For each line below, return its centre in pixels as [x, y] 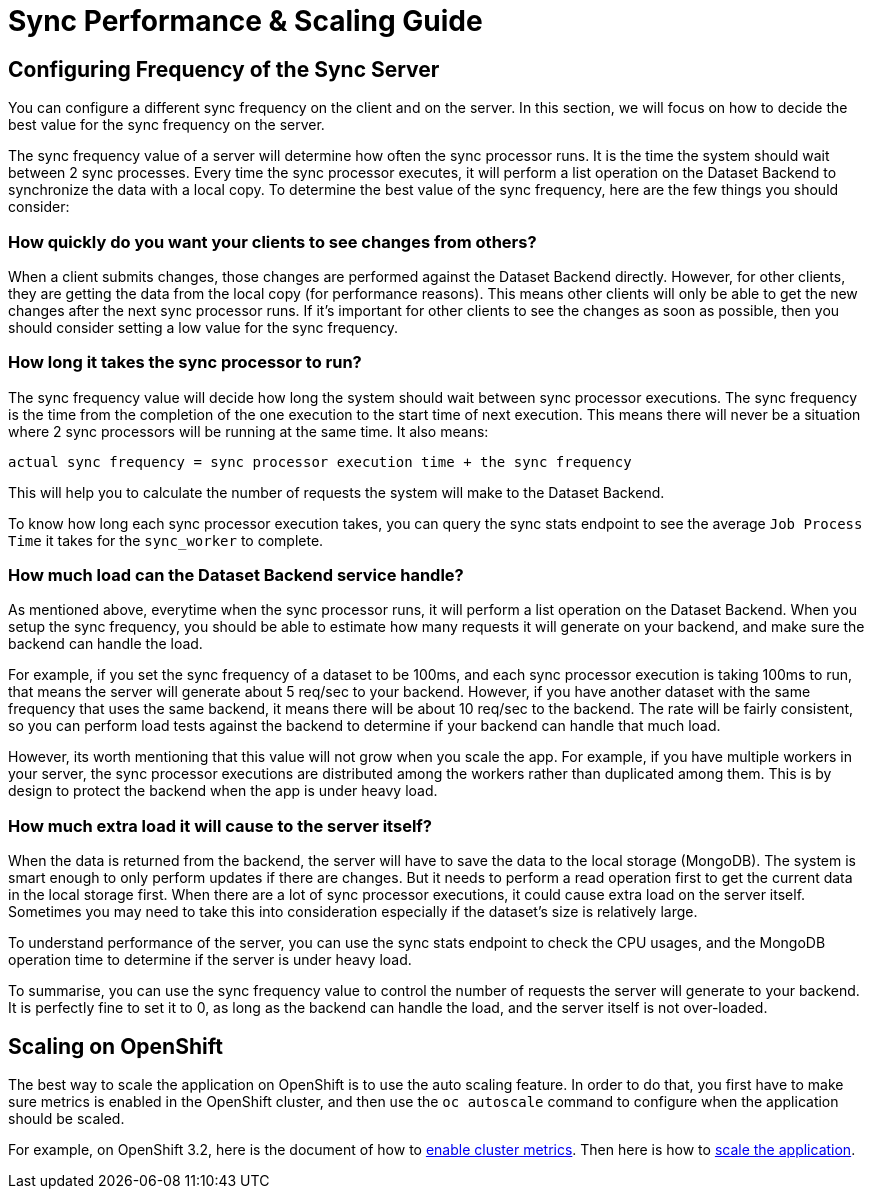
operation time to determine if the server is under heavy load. [210, 960]
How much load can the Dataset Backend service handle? [236, 575]
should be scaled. [66, 1119]
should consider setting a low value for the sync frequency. [203, 327]
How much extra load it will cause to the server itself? [220, 825]
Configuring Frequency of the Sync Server [224, 69]
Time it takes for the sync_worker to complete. [166, 540]
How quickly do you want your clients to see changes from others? [272, 241]
